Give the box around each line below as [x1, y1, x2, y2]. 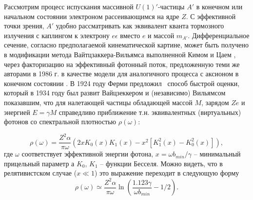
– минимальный [194, 149, 241, 159]
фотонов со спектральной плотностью [4, 116, 117, 127]
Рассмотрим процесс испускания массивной [4, 1, 134, 11]
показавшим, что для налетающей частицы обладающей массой [4, 97, 193, 107]
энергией [4, 107, 30, 117]
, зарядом [201, 97, 229, 107]
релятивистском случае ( [4, 168, 77, 178]
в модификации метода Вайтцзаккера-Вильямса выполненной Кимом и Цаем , [4, 49, 236, 59]
